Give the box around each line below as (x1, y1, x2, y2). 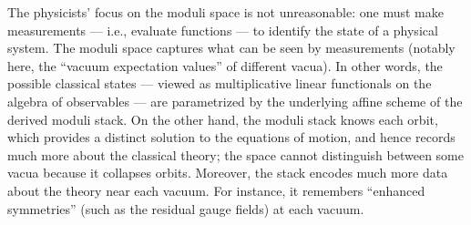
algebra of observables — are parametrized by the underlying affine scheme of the (7, 91, 463, 110)
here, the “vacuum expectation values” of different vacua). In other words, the (7, 56, 443, 75)
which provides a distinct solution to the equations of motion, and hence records (7, 128, 456, 147)
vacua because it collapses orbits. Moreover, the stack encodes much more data (7, 163, 448, 182)
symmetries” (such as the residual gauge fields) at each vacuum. (7, 199, 364, 218)
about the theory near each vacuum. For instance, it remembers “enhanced (7, 180, 425, 199)
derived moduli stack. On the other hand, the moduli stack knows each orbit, (7, 109, 438, 128)
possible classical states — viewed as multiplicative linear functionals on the (7, 74, 432, 93)
